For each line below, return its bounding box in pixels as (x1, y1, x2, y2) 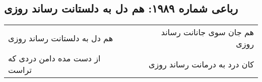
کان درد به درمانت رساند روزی (149, 58, 254, 70)
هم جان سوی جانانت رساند (161, 26, 254, 38)
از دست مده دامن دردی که (8, 52, 101, 64)
